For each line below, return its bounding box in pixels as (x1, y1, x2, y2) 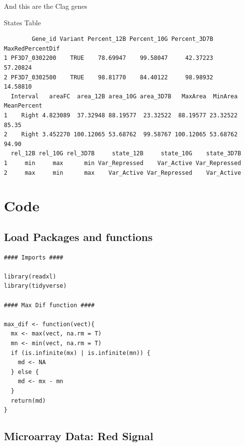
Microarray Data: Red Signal (4, 428, 153, 444)
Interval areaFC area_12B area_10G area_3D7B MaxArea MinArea (11, 93, 238, 100)
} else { (11, 368, 39, 375)
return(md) (11, 397, 46, 404)
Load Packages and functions (4, 229, 153, 244)
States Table (4, 17, 41, 27)
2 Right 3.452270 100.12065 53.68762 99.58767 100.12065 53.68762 (4, 131, 238, 138)
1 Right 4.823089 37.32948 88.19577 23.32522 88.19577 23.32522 (4, 111, 238, 119)
